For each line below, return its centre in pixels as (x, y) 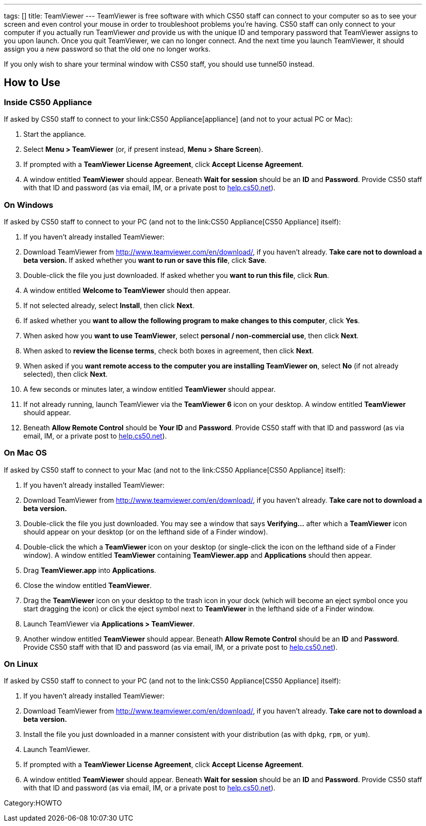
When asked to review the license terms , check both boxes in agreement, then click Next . (169, 350)
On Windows (29, 205)
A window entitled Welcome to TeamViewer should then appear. (127, 290)
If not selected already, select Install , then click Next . (109, 305)
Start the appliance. (55, 134)
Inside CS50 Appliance (48, 102)
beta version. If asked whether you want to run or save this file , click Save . (145, 260)
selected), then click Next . (66, 374)
